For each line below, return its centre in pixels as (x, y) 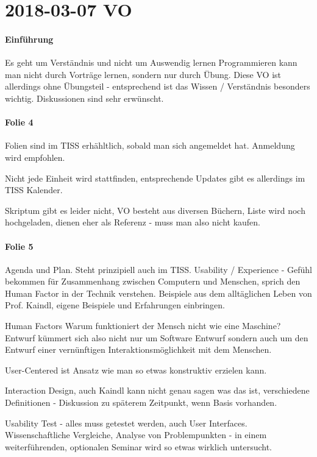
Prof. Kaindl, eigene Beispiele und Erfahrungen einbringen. (115, 305)
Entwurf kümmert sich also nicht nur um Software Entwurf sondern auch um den (157, 337)
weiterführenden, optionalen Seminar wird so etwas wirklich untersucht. (138, 446)
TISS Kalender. (34, 190)
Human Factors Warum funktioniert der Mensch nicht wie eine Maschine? (143, 326)
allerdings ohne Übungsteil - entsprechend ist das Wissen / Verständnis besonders (158, 86)
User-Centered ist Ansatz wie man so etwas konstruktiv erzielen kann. (136, 370)
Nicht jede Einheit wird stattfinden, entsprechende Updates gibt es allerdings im (155, 178)
